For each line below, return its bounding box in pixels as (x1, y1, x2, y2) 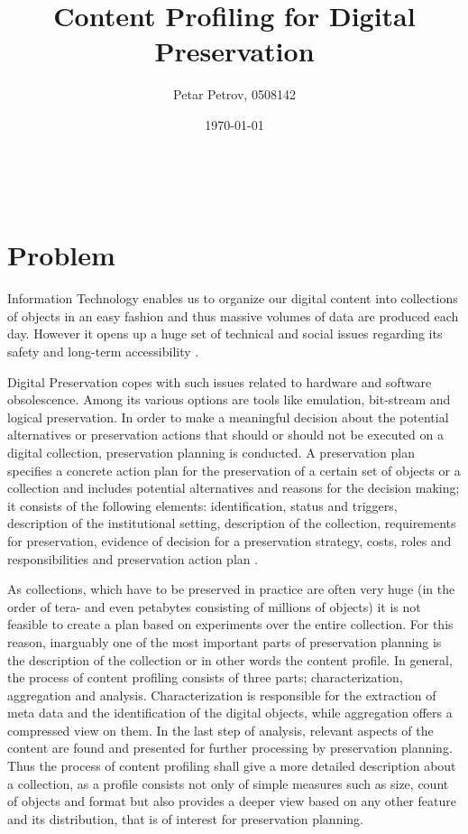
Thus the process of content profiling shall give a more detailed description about (7, 756, 456, 775)
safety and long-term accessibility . (7, 342, 199, 360)
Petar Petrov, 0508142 (173, 85, 296, 104)
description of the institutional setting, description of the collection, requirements (7, 514, 456, 533)
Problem (7, 236, 115, 273)
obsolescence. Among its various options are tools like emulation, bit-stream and (7, 390, 451, 409)
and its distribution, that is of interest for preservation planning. (7, 809, 363, 828)
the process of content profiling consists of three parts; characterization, (7, 668, 403, 687)
